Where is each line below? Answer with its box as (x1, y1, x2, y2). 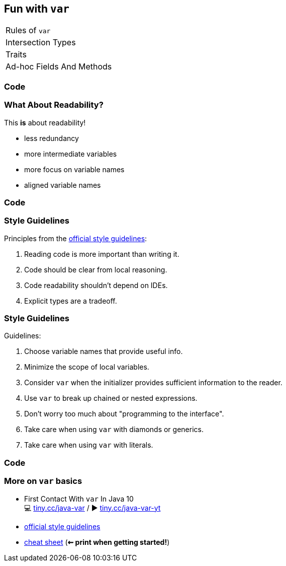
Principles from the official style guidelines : (4, 234, 147, 243)
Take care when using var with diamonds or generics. (24, 425, 204, 434)
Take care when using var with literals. (24, 441, 153, 450)
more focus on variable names (24, 165, 125, 174)
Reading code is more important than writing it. (24, 249, 179, 258)
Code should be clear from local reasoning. (24, 265, 167, 274)
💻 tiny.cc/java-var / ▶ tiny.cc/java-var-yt (24, 503, 161, 512)
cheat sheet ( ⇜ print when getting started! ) (24, 537, 170, 546)
